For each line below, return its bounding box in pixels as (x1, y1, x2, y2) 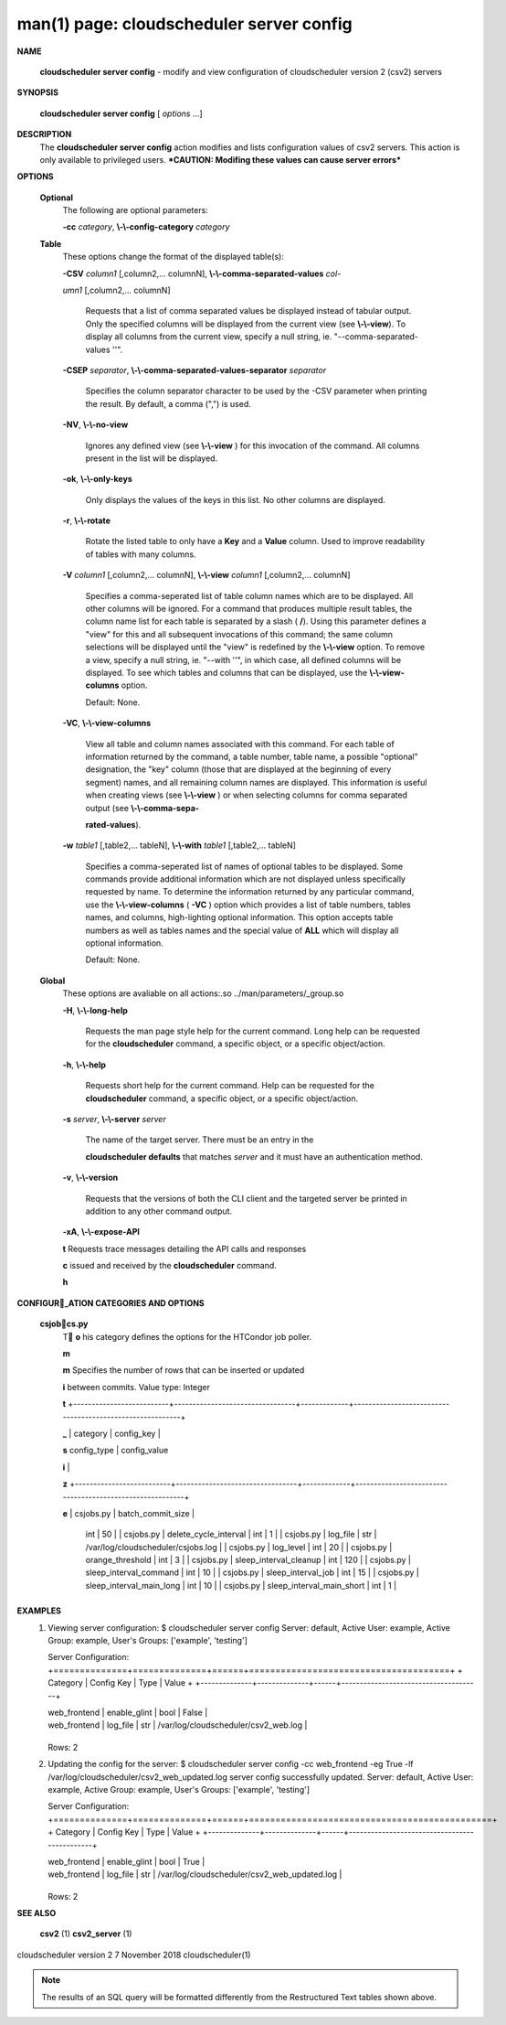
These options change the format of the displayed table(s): (62, 252, 285, 262)
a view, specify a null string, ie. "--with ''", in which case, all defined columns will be (85, 654, 402, 665)
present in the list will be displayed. (85, 453, 218, 464)
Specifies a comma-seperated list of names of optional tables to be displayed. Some (85, 861, 404, 872)
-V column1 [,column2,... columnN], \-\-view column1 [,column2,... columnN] (62, 570, 351, 581)
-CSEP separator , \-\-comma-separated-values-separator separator (62, 364, 327, 375)
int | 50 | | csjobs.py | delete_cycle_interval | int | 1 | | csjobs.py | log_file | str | (85, 1528, 377, 1540)
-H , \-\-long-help (62, 1004, 128, 1015)
